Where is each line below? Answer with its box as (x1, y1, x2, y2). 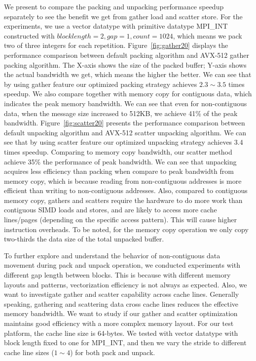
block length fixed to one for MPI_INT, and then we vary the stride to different (4, 337, 247, 348)
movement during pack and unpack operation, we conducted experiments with (4, 260, 240, 270)
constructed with (4, 30, 55, 40)
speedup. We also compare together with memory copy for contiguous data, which (4, 88, 252, 99)
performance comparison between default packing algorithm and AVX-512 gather (4, 49, 249, 60)
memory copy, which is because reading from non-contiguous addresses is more (4, 175, 242, 186)
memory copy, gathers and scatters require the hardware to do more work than (4, 195, 243, 205)
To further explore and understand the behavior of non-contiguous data (4, 250, 220, 260)
